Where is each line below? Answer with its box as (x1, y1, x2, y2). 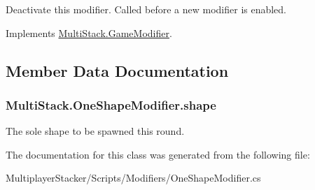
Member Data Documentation (6, 59, 229, 81)
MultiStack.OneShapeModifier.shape (6, 96, 216, 113)
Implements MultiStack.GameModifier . (6, 25, 172, 40)
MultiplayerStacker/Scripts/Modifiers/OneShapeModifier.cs (6, 170, 261, 185)
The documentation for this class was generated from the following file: (6, 147, 310, 161)
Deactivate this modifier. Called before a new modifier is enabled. (6, 2, 287, 16)
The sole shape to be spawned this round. (6, 124, 185, 138)
